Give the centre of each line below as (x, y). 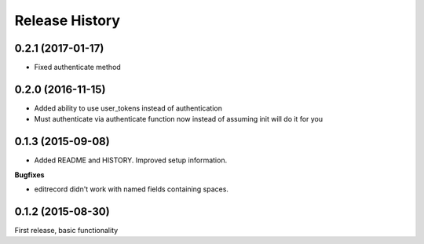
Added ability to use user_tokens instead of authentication (128, 108)
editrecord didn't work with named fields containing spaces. (132, 189)
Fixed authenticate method (77, 67)
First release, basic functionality (66, 230)
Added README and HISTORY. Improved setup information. (131, 160)
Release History (68, 20)
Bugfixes (29, 175)
